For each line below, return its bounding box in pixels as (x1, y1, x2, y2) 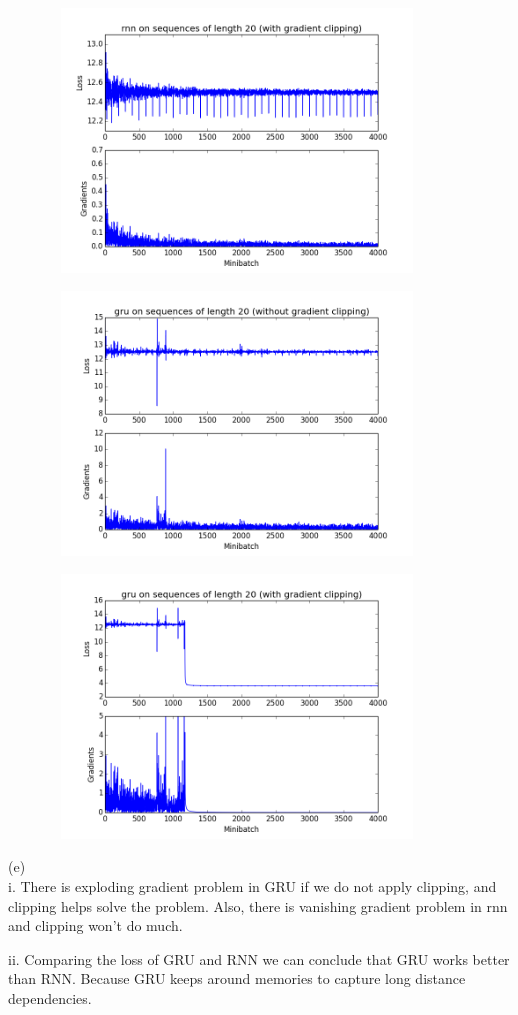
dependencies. (8, 988, 92, 1009)
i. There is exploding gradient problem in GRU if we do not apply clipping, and (8, 876, 497, 897)
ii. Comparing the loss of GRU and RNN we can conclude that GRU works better (8, 948, 510, 969)
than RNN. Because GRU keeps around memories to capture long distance (8, 968, 466, 989)
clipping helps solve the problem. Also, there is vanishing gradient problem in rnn (8, 895, 508, 916)
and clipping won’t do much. (8, 915, 183, 936)
